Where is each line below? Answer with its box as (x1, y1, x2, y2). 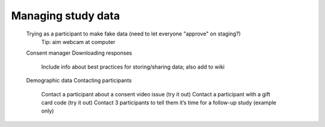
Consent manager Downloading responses (26, 49, 132, 57)
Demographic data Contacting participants (26, 77, 132, 84)
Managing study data (11, 9, 120, 22)
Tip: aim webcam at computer (41, 38, 116, 45)
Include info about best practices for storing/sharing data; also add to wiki (41, 63, 225, 70)
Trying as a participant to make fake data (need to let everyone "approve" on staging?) (26, 30, 241, 37)
